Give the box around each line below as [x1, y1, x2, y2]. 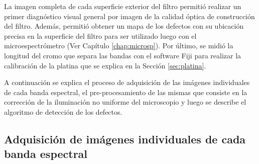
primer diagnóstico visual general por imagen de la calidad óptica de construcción [4, 11, 255, 21]
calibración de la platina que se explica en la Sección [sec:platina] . [4, 60, 206, 70]
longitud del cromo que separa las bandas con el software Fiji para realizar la [4, 50, 241, 60]
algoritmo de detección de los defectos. [4, 106, 122, 117]
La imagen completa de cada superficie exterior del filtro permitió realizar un [4, 1, 241, 11]
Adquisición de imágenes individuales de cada [4, 131, 246, 146]
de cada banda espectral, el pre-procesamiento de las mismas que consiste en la [4, 87, 247, 97]
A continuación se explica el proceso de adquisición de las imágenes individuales [4, 77, 250, 88]
